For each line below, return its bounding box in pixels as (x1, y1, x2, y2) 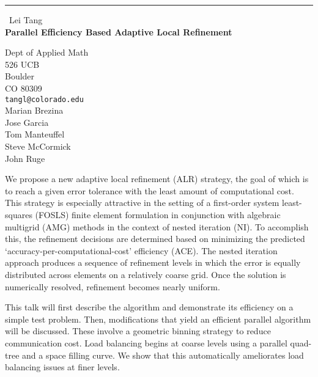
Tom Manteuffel (5, 128, 65, 141)
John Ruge (5, 152, 45, 164)
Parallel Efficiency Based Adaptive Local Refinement (5, 25, 232, 38)
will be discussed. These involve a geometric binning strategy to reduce (5, 324, 271, 337)
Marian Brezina (5, 104, 64, 117)
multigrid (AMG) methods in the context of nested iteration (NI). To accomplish (5, 220, 309, 233)
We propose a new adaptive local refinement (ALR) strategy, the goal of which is (5, 172, 309, 185)
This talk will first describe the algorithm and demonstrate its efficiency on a (5, 301, 294, 313)
